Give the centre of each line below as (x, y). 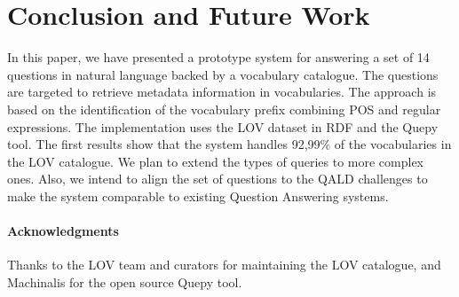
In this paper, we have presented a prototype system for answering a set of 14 (218, 57)
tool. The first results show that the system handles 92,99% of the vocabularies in (229, 144)
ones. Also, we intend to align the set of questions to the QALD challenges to (218, 179)
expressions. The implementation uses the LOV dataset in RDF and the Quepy (223, 126)
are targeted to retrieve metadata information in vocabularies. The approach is (222, 92)
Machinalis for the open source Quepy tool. (125, 281)
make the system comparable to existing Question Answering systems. (198, 195)
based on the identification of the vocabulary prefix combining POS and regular (224, 109)
